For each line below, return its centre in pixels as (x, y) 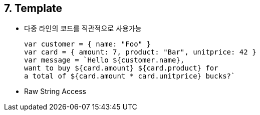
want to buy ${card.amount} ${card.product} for (121, 68)
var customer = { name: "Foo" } (87, 44)
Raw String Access (55, 91)
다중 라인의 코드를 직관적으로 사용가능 (83, 28)
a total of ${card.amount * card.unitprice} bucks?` (130, 76)
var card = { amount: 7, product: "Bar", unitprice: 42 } (140, 52)
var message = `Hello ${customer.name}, (104, 60)
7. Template (33, 8)
